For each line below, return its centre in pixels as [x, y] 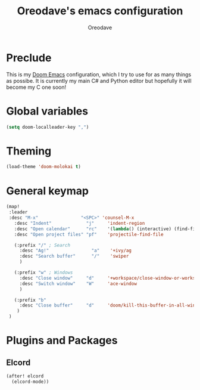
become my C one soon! [36, 87]
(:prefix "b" [30, 300]
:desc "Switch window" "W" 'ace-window [78, 284]
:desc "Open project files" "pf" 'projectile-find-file [89, 234]
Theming [29, 151]
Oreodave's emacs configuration [100, 11]
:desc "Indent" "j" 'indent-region [79, 223]
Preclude [29, 58]
